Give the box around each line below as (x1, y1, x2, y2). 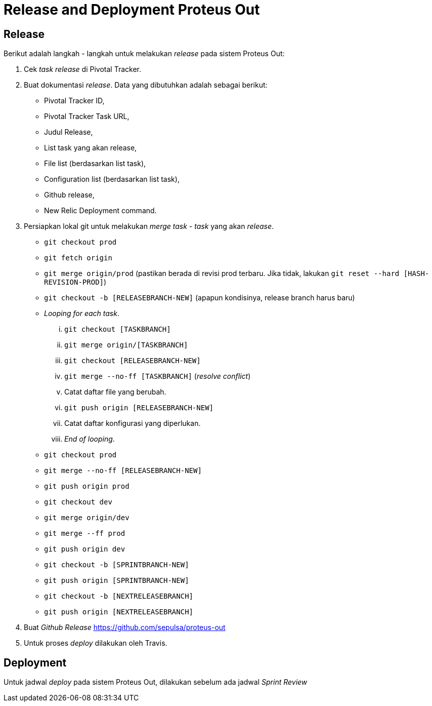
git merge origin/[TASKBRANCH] (64, 341, 188, 349)
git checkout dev (44, 498, 112, 506)
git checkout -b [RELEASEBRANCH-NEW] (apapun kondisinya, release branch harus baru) (44, 293, 355, 302)
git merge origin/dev (44, 514, 129, 522)
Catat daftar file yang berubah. (64, 387, 166, 397)
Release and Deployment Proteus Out (4, 1, 260, 18)
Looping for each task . (44, 309, 119, 318)
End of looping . (64, 435, 115, 444)
